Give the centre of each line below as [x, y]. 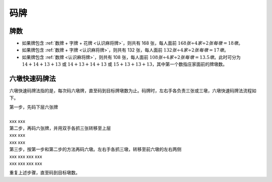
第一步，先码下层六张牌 [33, 107]
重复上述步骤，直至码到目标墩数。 [45, 173]
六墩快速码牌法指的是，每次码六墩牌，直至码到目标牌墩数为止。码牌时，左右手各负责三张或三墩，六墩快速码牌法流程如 [133, 91]
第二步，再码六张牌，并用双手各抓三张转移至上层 [60, 128]
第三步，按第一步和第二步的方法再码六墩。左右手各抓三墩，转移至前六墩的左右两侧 [95, 149]
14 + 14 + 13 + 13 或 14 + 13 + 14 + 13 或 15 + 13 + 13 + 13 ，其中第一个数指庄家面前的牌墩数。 [125, 64]
